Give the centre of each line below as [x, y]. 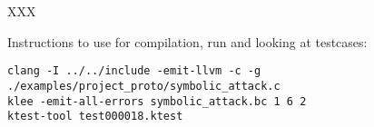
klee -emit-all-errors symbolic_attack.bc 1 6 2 [157, 101]
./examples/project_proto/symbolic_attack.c [144, 86]
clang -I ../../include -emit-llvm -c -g [134, 71]
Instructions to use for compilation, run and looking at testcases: [187, 41]
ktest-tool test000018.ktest [95, 117]
